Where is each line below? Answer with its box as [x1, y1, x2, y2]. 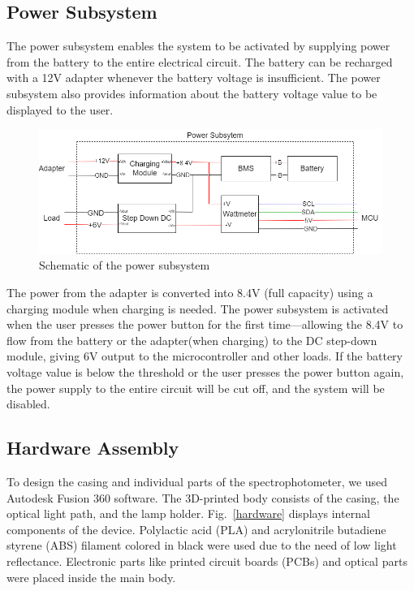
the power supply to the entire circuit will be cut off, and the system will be [6, 379, 385, 396]
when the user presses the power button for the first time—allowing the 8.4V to [6, 316, 403, 333]
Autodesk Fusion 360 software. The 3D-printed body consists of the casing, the [6, 489, 399, 506]
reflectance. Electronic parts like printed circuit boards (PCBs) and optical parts [6, 553, 408, 569]
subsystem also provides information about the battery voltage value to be [6, 84, 377, 101]
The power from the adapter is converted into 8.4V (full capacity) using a [6, 284, 373, 301]
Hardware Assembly [6, 435, 179, 460]
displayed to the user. [6, 101, 114, 118]
